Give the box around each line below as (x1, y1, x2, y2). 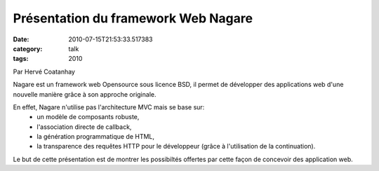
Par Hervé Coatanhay (13, 67, 75, 76)
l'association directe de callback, (36, 123, 132, 131)
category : (13, 44, 43, 53)
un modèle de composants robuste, (36, 113, 140, 121)
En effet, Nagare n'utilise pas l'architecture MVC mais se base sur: (13, 102, 205, 111)
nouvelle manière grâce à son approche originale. (13, 90, 157, 98)
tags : (13, 55, 29, 63)
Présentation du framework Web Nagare (13, 11, 253, 26)
